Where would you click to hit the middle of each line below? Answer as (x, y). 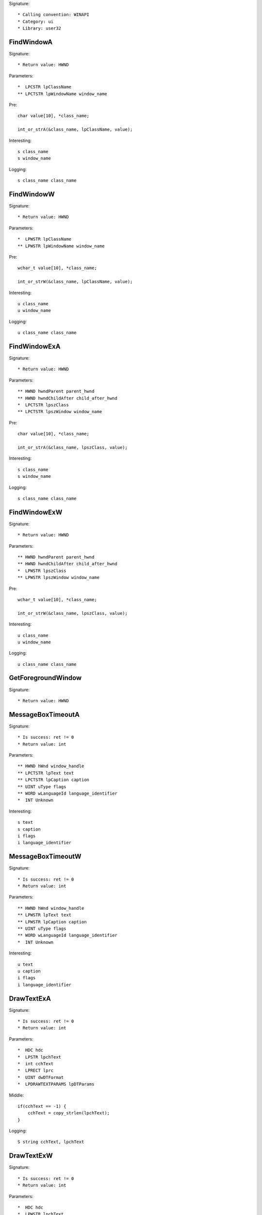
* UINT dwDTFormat (41, 1077)
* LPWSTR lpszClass (42, 571)
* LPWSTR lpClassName (45, 239)
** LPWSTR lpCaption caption (52, 922)
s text (25, 822)
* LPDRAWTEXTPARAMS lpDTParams (56, 1084)
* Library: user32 (40, 28)
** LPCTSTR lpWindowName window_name (63, 94)
